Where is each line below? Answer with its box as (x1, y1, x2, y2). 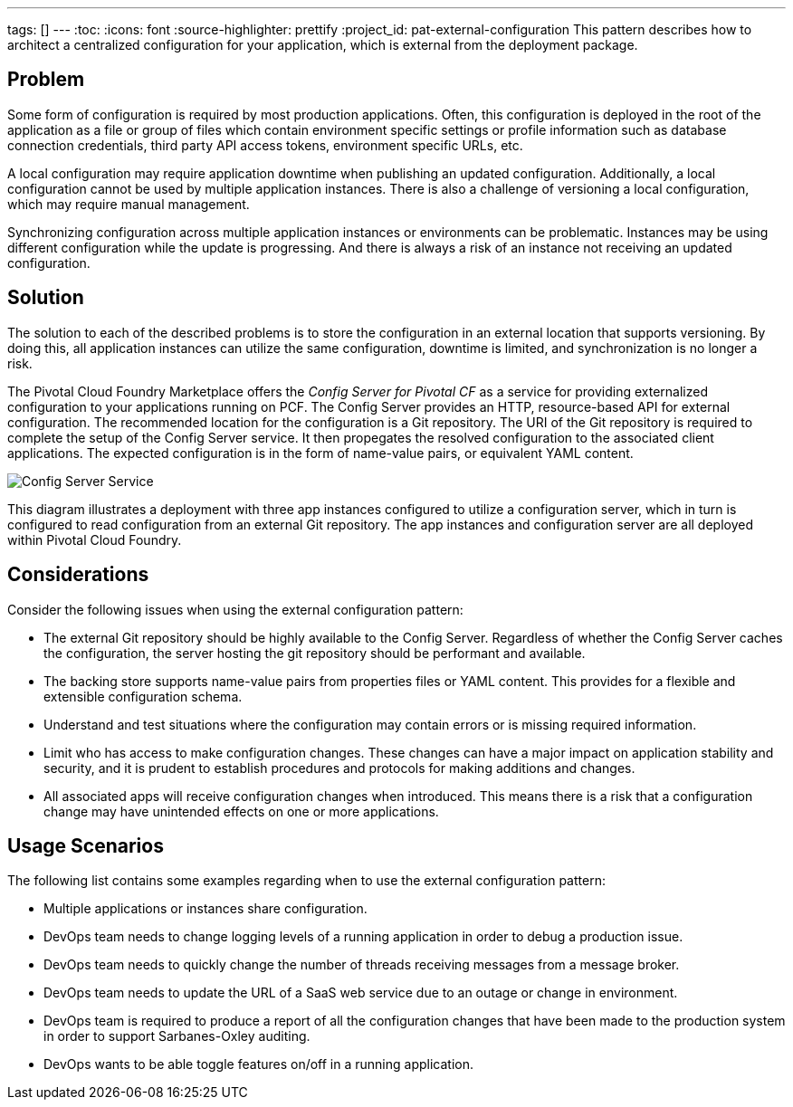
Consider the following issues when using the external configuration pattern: (7, 601, 463, 617)
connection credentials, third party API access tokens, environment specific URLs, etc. (7, 137, 523, 153)
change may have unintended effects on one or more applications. (43, 803, 439, 819)
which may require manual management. (7, 196, 250, 212)
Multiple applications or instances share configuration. (43, 901, 368, 917)
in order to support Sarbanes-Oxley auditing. (43, 1028, 311, 1045)
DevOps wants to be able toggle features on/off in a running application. (43, 1056, 474, 1073)
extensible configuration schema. (43, 688, 243, 704)
